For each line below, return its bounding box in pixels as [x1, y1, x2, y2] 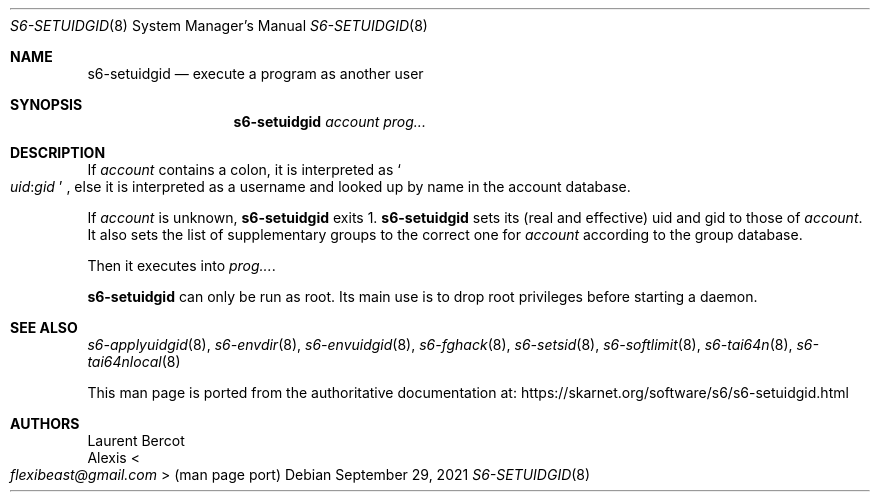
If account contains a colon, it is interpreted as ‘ [87, 161, 401, 178]
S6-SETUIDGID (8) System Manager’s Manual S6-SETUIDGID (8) [10, 17, 428, 34]
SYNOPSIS [10, 96, 83, 113]
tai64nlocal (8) [87, 353, 181, 370]
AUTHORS [10, 415, 80, 432]
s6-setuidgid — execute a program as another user [87, 65, 424, 82]
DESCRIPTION [10, 144, 106, 161]
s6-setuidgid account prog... [233, 113, 426, 130]
